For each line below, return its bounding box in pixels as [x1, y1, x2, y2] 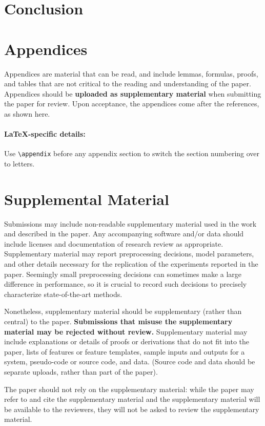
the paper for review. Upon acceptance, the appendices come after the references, [4, 98, 259, 109]
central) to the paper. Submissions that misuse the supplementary [4, 316, 233, 326]
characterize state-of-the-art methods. [4, 288, 123, 299]
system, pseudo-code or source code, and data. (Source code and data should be [4, 356, 255, 367]
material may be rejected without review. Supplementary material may [4, 326, 248, 337]
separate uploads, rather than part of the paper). [4, 366, 158, 377]
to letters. [4, 158, 35, 169]
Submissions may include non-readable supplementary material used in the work [4, 218, 257, 229]
